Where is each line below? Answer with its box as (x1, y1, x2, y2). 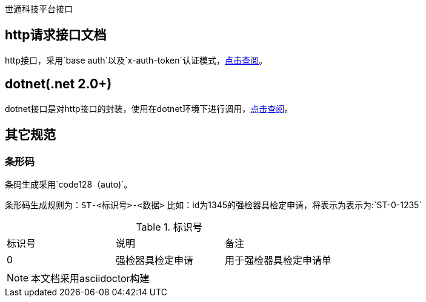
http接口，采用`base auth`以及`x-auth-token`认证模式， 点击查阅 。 (5, 54, 267, 65)
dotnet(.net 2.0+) (5, 76, 112, 92)
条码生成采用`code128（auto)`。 (5, 179, 133, 189)
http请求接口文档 (5, 27, 107, 43)
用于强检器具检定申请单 (225, 254, 332, 266)
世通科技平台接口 (5, 4, 73, 14)
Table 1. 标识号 (136, 220, 202, 233)
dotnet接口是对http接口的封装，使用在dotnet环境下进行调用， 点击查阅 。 (5, 103, 293, 114)
